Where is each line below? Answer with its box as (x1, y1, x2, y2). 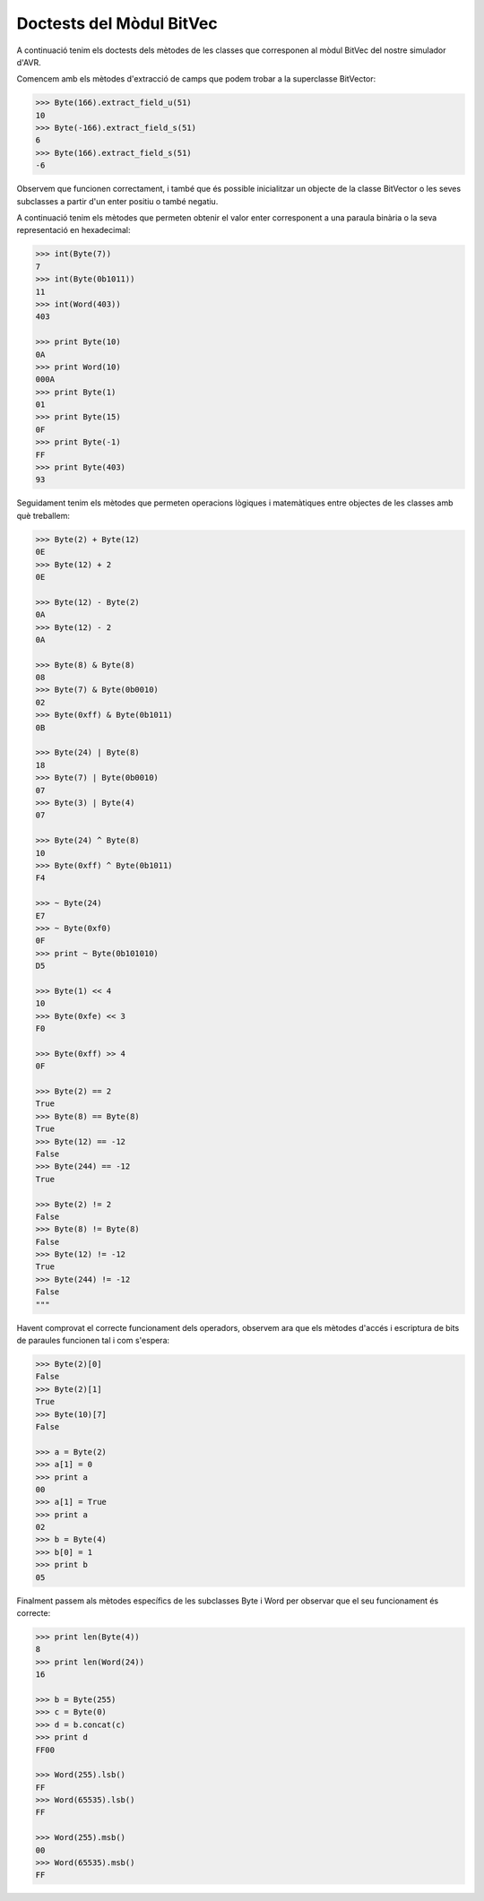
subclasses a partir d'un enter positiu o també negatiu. (16, 195, 219, 206)
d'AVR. (16, 56, 42, 67)
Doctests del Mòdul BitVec (16, 13, 219, 33)
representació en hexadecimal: (16, 225, 131, 236)
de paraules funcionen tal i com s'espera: (16, 1335, 170, 1345)
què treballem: (16, 510, 71, 521)
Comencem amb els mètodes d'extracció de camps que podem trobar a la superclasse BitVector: (16, 73, 376, 84)
